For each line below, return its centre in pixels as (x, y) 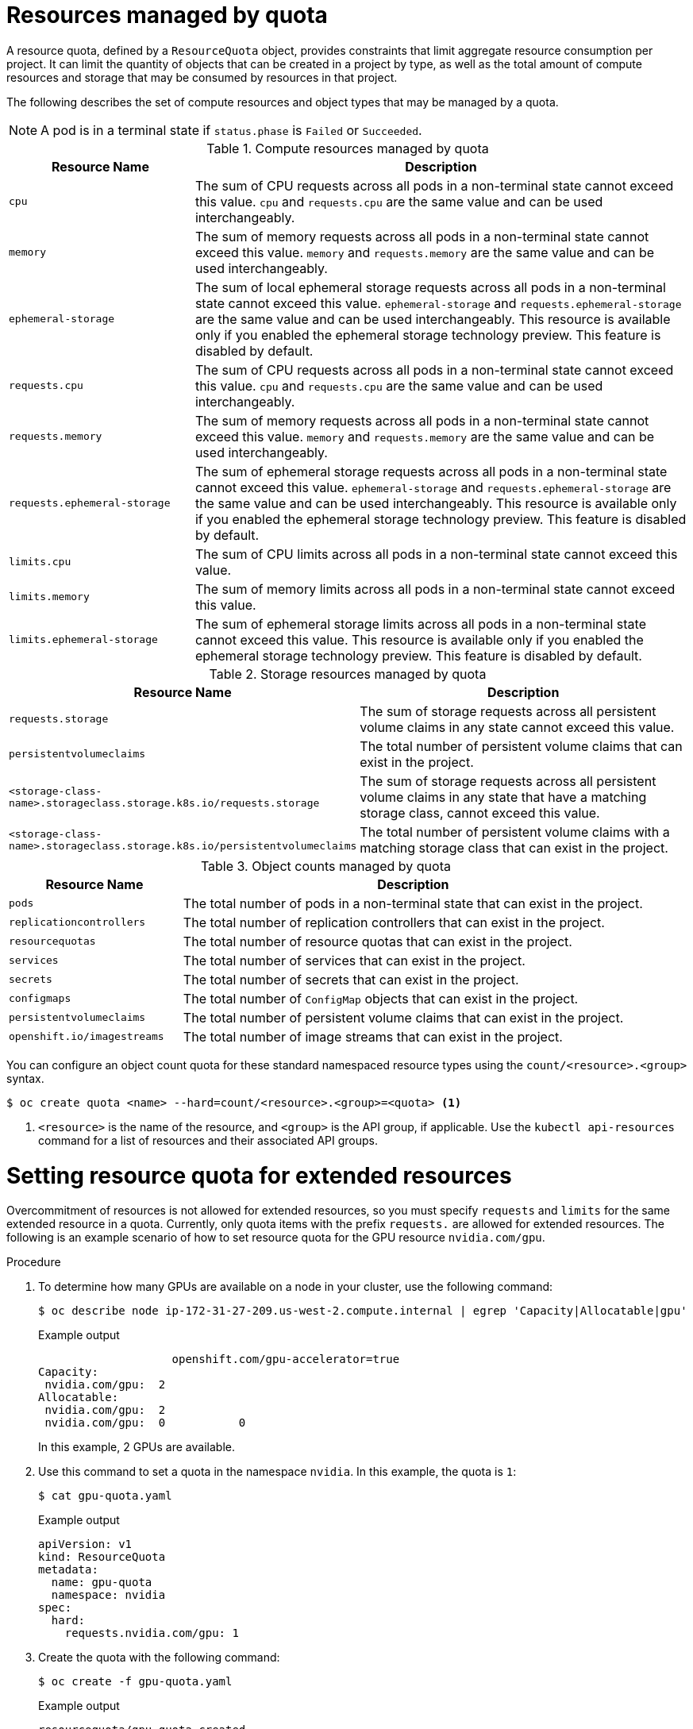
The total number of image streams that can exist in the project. (373, 1036)
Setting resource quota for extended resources (259, 1175)
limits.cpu (40, 562)
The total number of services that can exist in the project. (354, 960)
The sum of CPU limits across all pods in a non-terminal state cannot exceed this (436, 554)
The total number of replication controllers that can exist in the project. (394, 922)
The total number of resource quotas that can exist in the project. (377, 941)
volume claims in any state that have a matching (503, 797)
